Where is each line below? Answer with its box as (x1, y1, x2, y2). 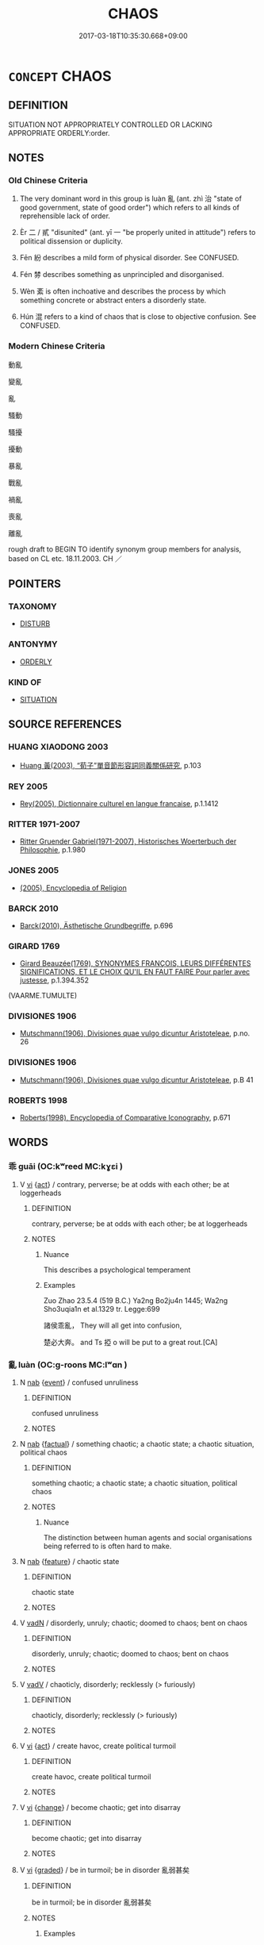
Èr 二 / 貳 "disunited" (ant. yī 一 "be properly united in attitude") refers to (19, 228, 256, 237)
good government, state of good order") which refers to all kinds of (19, 203, 240, 213)
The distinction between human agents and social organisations (43, 1533, 252, 1543)
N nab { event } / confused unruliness (19, 1378, 139, 1387)
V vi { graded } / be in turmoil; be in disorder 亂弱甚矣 (19, 1866, 190, 1875)
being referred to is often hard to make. (43, 1541, 172, 1551)
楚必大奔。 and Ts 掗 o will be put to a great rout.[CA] (43, 1337, 218, 1347)
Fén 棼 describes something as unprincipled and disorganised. (19, 270, 224, 279)
